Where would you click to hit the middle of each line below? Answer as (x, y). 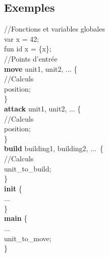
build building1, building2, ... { (54, 148)
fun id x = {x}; (28, 49)
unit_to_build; (28, 168)
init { (13, 188)
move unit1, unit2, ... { (41, 68)
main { (16, 218)
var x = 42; (22, 38)
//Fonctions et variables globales (54, 29)
